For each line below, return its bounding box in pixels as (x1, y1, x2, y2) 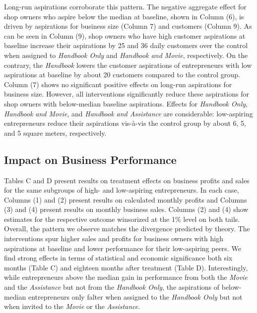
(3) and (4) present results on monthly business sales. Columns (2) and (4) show (4, 204, 249, 214)
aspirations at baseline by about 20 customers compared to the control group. (4, 69, 240, 80)
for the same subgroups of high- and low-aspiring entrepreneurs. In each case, (4, 185, 239, 195)
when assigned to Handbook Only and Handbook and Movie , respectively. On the (4, 50, 248, 60)
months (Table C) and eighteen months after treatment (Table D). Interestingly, (4, 262, 248, 272)
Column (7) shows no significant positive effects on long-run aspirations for (4, 79, 232, 89)
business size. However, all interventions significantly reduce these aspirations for (4, 89, 249, 99)
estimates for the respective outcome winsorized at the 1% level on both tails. (4, 213, 240, 224)
